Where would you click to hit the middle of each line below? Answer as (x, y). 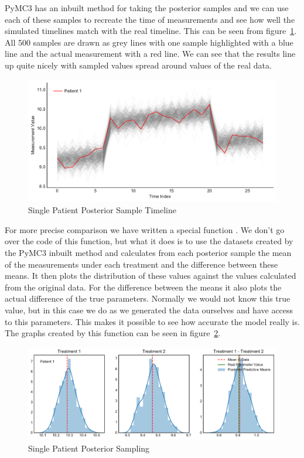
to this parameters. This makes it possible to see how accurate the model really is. (152, 321)
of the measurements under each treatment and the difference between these (141, 264)
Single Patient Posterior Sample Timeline (102, 210)
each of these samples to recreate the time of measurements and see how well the (150, 19)
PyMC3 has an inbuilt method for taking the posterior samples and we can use (147, 8)
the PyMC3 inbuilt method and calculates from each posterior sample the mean (148, 253)
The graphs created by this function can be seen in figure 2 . (113, 333)
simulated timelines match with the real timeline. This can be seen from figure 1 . (151, 31)
